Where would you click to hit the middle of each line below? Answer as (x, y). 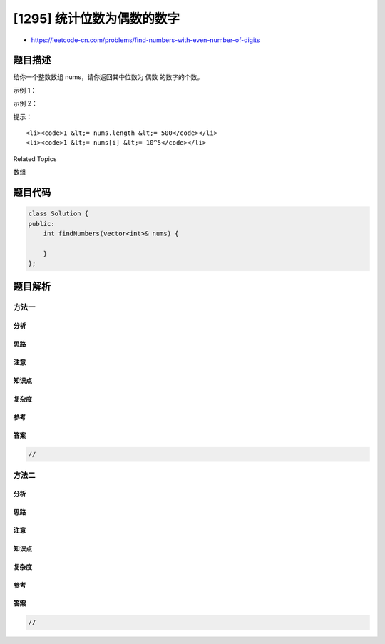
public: (41, 224)
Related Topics (35, 159)
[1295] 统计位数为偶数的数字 (97, 19)
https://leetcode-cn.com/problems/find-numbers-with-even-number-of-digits (145, 40)
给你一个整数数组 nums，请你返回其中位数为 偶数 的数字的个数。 (108, 77)
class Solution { (58, 214)
